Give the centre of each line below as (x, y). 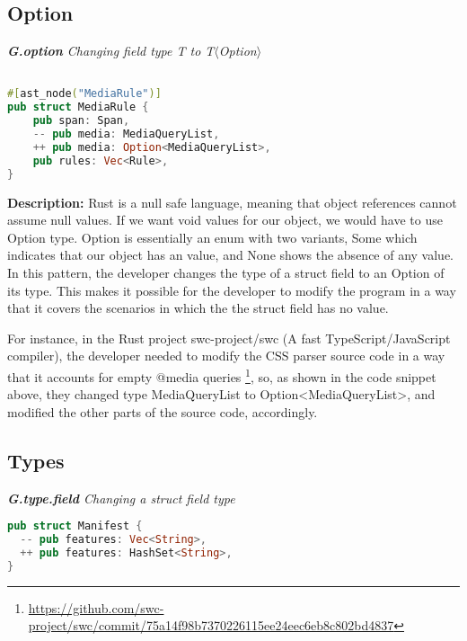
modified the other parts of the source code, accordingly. (163, 411)
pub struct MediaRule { (78, 107)
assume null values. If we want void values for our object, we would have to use (225, 220)
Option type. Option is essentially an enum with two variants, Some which (212, 237)
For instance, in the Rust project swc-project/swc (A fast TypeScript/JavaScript (229, 338)
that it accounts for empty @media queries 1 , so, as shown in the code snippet (222, 375)
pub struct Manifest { (75, 526)
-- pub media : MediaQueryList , (126, 134)
